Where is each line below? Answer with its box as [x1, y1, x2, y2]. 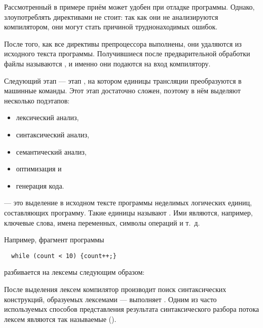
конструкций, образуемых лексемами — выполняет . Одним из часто [4, 294, 217, 304]
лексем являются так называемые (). [4, 313, 117, 324]
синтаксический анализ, [16, 129, 89, 139]
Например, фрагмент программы [4, 234, 104, 245]
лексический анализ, [16, 112, 79, 123]
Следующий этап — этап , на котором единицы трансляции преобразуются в [4, 75, 242, 86]
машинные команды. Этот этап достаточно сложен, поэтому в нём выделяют [4, 85, 241, 96]
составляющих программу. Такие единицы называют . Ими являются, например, [4, 207, 253, 217]
